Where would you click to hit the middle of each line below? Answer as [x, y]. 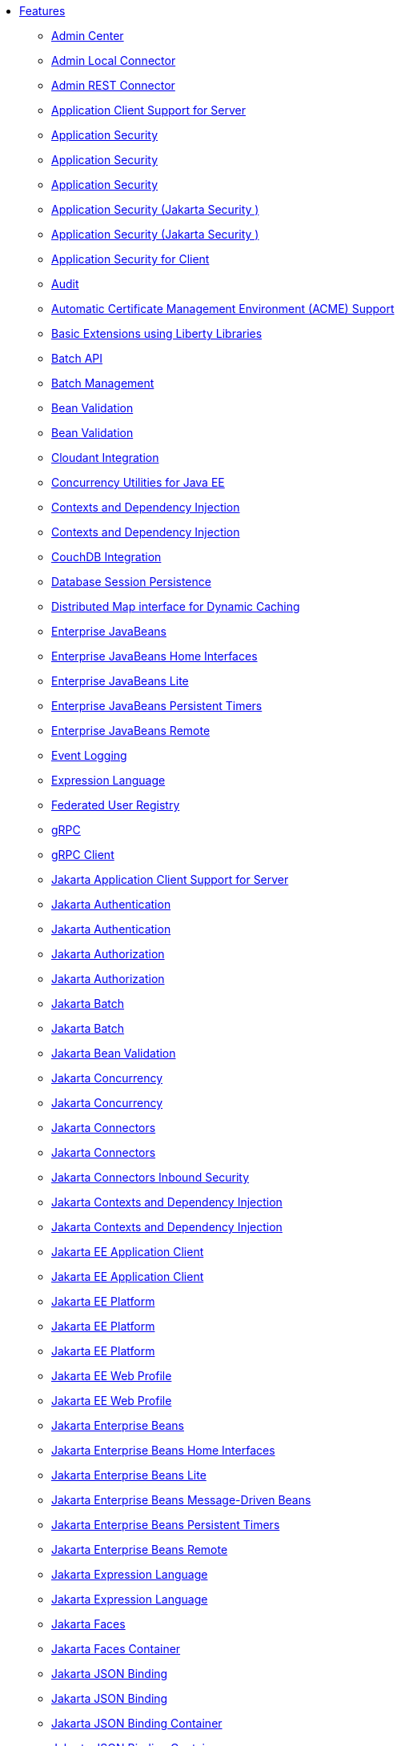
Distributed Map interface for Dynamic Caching [176, 606]
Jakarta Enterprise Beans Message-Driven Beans [181, 1500]
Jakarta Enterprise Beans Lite [129, 1475]
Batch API [77, 358]
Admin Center [88, 36]
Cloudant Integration [105, 458]
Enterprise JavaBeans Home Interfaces [154, 656]
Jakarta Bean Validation [114, 1053]
